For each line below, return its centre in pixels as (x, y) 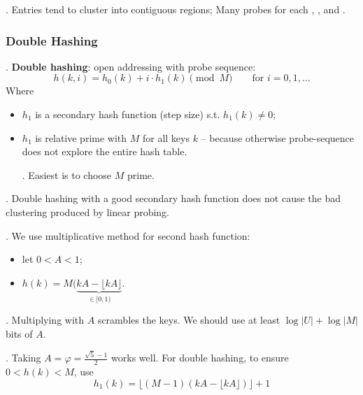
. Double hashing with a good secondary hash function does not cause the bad (173, 198)
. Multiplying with (45, 320)
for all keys (166, 137)
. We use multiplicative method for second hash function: (128, 235)
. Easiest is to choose (67, 174)
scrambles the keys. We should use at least (189, 320)
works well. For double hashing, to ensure (200, 358)
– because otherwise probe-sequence (278, 137)
